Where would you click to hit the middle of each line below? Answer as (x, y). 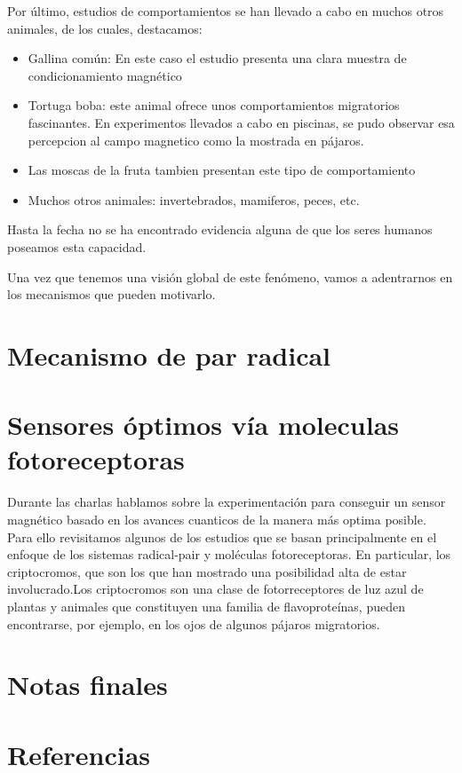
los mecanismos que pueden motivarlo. (112, 294)
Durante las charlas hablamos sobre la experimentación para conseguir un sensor (227, 502)
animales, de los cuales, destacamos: (105, 28)
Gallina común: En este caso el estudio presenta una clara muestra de (217, 58)
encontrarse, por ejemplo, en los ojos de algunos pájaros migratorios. (194, 623)
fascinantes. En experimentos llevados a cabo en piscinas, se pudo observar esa (241, 122)
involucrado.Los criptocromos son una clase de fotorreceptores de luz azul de (215, 589)
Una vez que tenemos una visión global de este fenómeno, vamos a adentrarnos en (230, 276)
